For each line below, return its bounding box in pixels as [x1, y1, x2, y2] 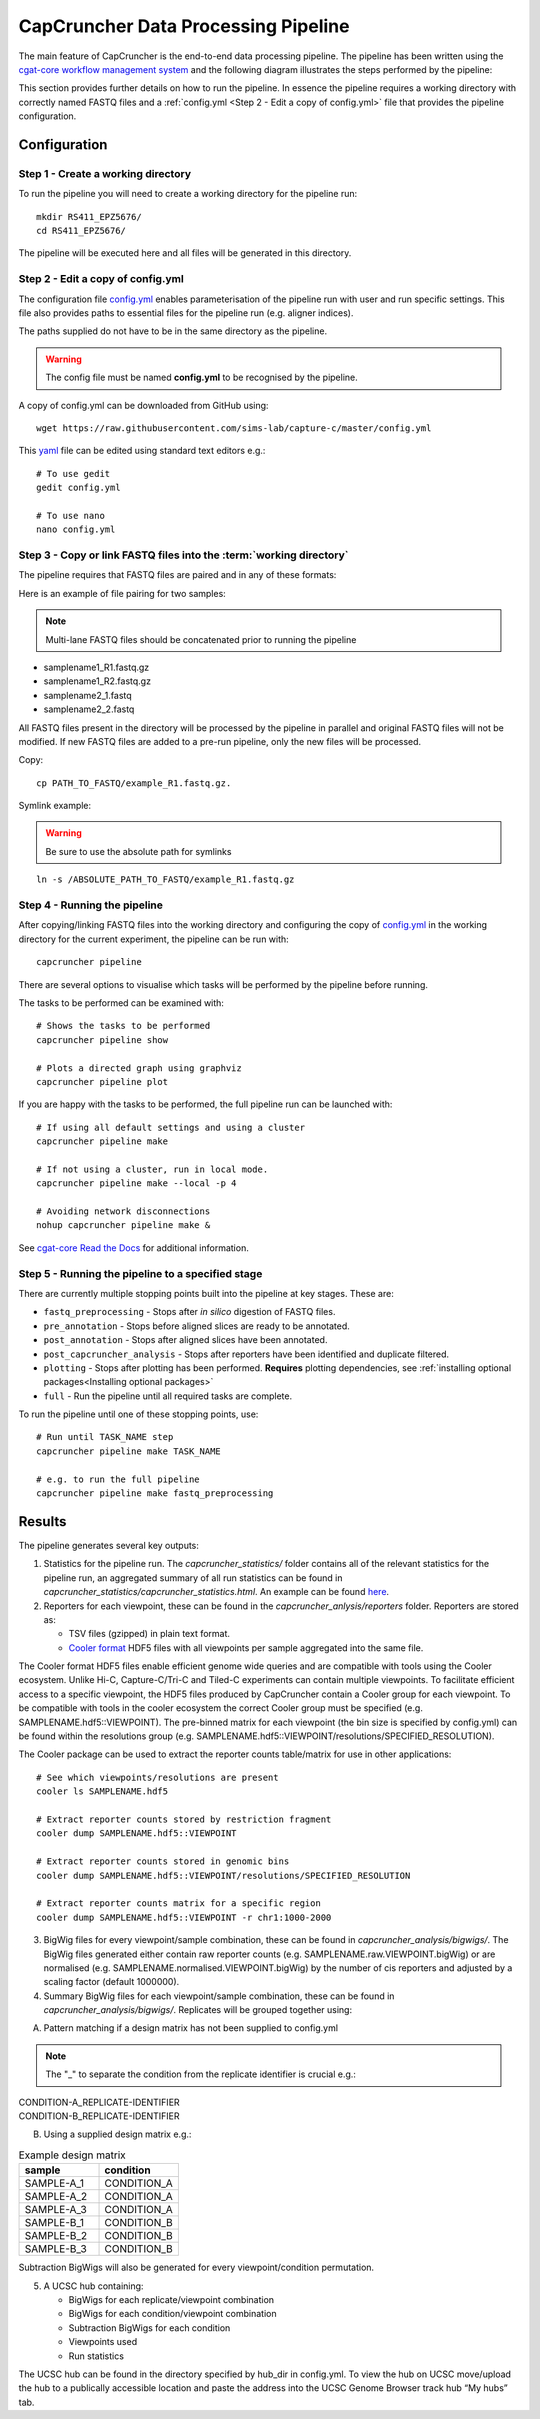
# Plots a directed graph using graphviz [36, 1062, 242, 1074]
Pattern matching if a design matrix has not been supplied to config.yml [43, 2022, 339, 2034]
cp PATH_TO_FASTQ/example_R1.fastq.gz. [36, 777, 232, 789]
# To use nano [36, 510, 105, 521]
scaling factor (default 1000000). [43, 1976, 180, 1988]
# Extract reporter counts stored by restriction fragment [36, 1813, 332, 1825]
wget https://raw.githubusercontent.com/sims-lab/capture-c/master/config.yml [36, 422, 432, 434]
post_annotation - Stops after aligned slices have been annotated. [43, 1334, 328, 1346]
